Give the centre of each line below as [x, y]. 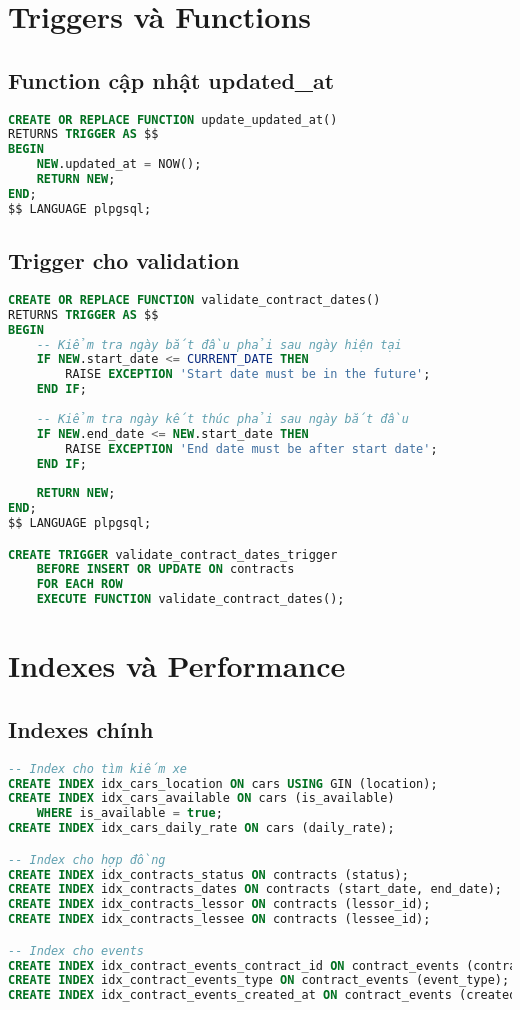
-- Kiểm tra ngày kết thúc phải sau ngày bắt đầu [222, 418]
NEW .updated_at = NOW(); [119, 164]
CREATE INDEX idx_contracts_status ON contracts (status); [208, 874]
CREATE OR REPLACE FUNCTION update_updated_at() [173, 119]
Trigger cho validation [124, 260]
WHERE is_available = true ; [129, 813]
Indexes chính [81, 728]
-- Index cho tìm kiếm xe [97, 768]
